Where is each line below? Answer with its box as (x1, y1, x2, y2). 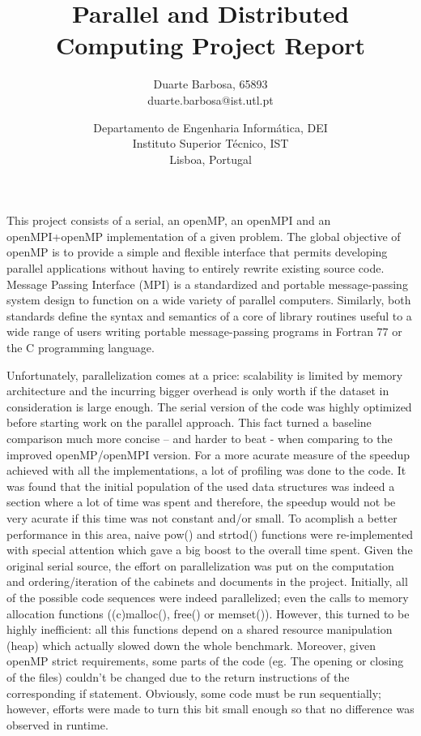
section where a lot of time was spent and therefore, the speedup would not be (6, 493, 396, 510)
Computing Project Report (55, 28, 366, 62)
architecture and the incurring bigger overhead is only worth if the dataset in (6, 382, 389, 399)
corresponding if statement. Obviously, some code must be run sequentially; (6, 684, 381, 701)
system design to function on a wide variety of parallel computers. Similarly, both (6, 291, 411, 308)
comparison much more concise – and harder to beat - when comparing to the (6, 430, 393, 446)
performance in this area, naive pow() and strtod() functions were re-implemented (6, 525, 414, 542)
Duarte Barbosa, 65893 (153, 75, 268, 93)
